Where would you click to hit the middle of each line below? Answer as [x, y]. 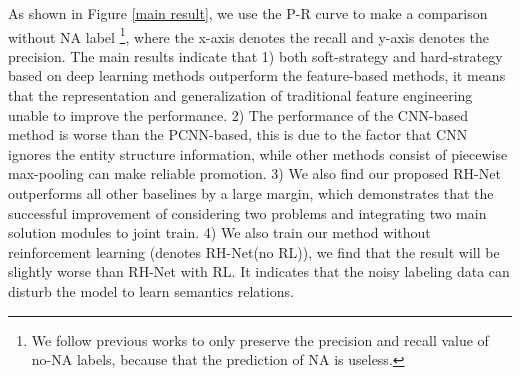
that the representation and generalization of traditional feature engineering [240, 95]
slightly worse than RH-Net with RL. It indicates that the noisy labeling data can [259, 271]
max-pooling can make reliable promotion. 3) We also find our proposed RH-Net [254, 173]
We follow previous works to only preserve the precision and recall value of [260, 339]
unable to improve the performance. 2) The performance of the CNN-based [238, 114]
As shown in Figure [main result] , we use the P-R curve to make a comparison [248, 13]
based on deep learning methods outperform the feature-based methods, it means [257, 75]
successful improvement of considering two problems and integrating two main [247, 212]
